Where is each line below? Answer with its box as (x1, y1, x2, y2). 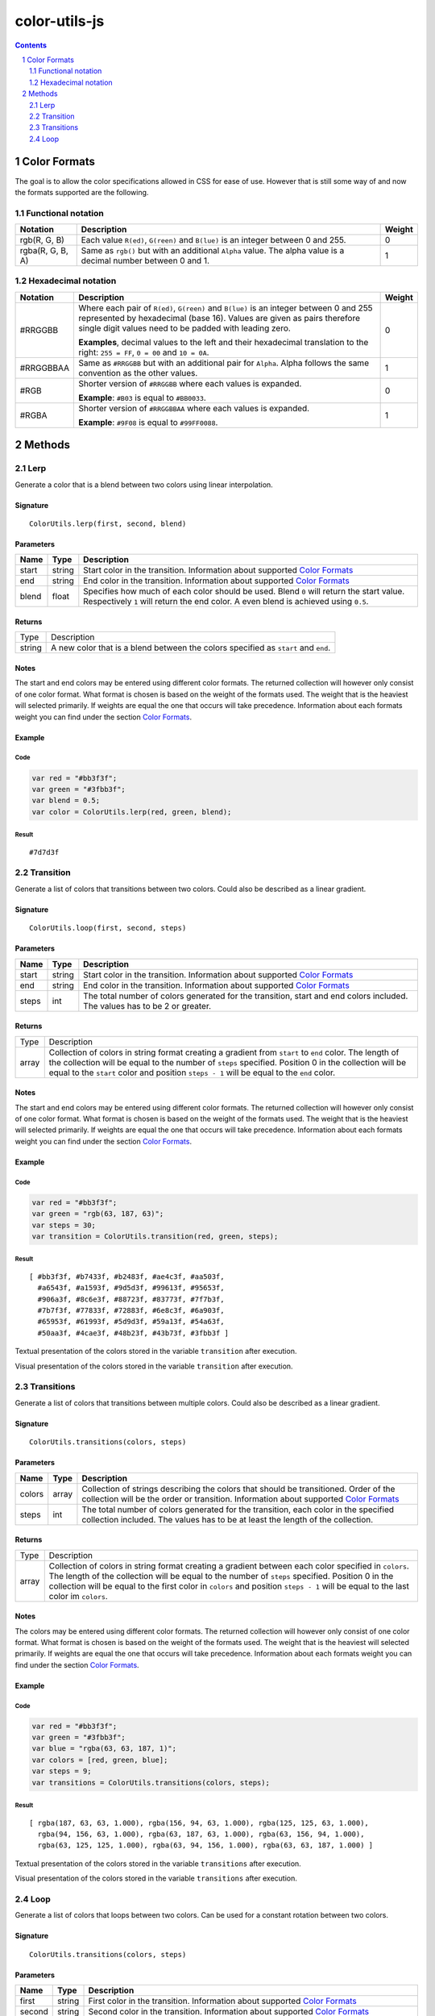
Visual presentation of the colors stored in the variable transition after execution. (14, 1361, 293, 1371)
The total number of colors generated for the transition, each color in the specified (81, 1504, 395, 1515)
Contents (14, 40, 48, 50)
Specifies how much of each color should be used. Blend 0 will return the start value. (83, 585, 405, 597)
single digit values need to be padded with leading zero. (78, 323, 292, 334)
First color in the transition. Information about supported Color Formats (88, 1996, 358, 2007)
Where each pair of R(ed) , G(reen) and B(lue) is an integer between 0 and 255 (78, 302, 374, 314)
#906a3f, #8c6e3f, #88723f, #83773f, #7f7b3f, (37, 1294, 225, 1304)
